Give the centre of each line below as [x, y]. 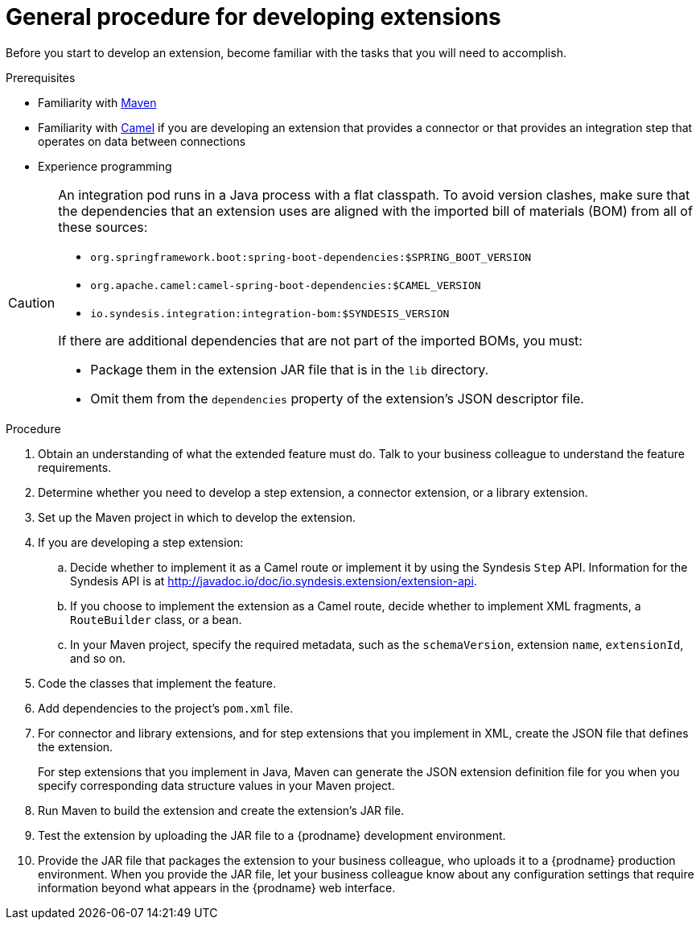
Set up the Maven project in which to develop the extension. [197, 517]
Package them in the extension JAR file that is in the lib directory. [290, 369]
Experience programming [105, 166]
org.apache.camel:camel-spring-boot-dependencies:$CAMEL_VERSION [286, 285]
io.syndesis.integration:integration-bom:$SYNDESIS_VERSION [270, 313]
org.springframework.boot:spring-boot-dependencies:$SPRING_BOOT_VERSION [311, 257]
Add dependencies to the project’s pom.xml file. [166, 708]
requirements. [75, 467]
